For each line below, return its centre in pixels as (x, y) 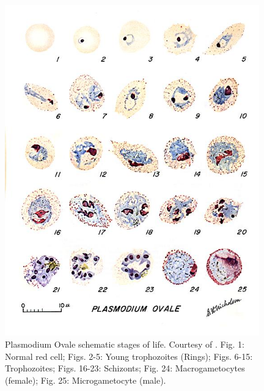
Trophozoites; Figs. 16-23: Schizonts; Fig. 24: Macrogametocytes (125, 368)
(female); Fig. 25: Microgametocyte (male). (86, 380)
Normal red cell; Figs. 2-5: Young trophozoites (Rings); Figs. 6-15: (129, 356)
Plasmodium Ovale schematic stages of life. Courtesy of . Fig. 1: (125, 344)
